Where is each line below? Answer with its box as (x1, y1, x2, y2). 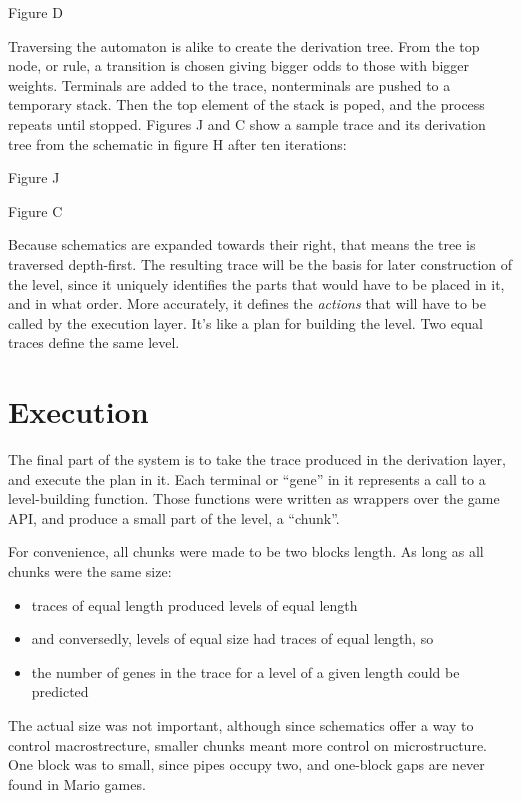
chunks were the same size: (8, 561, 172, 581)
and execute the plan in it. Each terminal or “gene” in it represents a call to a (8, 468, 486, 489)
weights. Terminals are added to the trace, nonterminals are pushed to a (8, 74, 451, 95)
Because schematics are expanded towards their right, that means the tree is (8, 234, 476, 255)
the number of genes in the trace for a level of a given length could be (31, 661, 460, 682)
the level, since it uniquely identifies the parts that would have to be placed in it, (8, 273, 505, 294)
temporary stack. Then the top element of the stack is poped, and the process (8, 94, 485, 115)
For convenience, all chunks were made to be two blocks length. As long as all (8, 541, 484, 562)
